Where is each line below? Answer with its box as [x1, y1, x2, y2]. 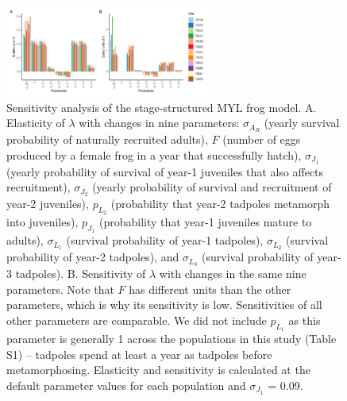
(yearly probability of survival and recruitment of [92, 179, 332, 195]
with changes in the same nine [159, 265, 307, 282]
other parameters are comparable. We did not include [6, 311, 267, 328]
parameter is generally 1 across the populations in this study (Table [6, 330, 337, 347]
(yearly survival [264, 114, 340, 131]
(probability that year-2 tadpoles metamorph [110, 195, 330, 211]
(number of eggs [222, 131, 301, 148]
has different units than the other [129, 280, 291, 297]
